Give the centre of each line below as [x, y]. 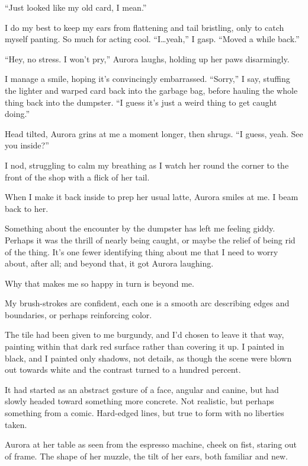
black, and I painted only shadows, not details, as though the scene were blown [148, 358]
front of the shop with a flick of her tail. [77, 177]
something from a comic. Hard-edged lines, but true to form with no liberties [145, 413]
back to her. [27, 208]
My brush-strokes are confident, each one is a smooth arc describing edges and [147, 303]
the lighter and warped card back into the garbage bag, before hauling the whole [151, 90]
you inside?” [27, 145]
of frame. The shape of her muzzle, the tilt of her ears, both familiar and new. [146, 456]
